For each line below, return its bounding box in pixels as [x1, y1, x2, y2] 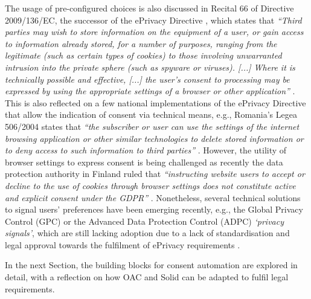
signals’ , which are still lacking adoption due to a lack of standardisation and [5, 227, 290, 239]
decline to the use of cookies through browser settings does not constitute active [5, 179, 296, 191]
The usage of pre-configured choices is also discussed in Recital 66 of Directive [5, 2, 294, 14]
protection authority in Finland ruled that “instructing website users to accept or [5, 167, 305, 180]
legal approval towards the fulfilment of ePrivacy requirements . [5, 238, 240, 251]
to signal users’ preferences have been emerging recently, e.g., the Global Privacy [5, 203, 303, 216]
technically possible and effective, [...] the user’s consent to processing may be [5, 72, 290, 85]
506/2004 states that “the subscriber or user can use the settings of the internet [5, 120, 300, 132]
